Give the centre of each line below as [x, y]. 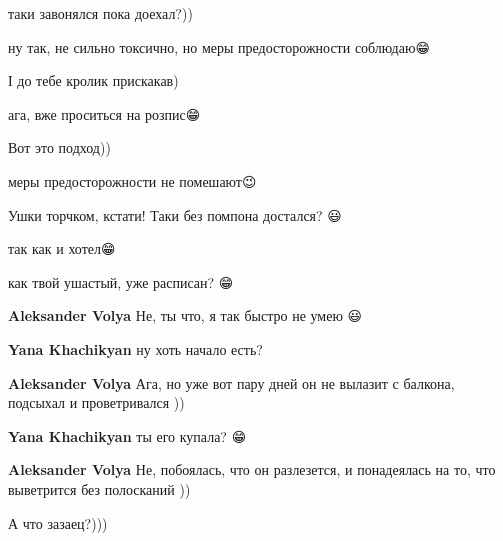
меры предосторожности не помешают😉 [132, 180]
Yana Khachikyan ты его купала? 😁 [127, 435]
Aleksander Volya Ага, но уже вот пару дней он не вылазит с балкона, [231, 382]
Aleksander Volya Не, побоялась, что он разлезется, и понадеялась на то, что [252, 469]
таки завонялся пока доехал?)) [100, 13]
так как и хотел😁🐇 [64, 248]
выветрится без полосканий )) [99, 488]
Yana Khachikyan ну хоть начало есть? [135, 348]
